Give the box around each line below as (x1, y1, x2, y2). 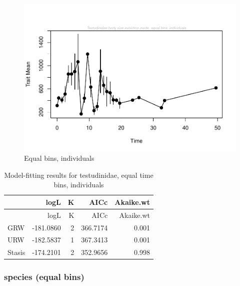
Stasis (7, 247, 25, 257)
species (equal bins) (4, 270, 84, 283)
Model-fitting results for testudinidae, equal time (4, 169, 153, 180)
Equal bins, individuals (24, 153, 94, 163)
